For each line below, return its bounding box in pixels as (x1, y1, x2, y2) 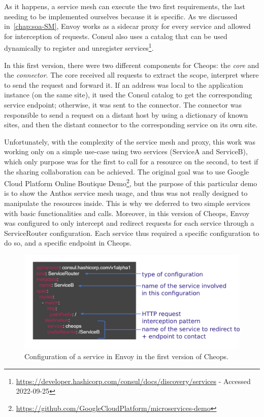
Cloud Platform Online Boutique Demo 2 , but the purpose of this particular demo (4, 177, 257, 188)
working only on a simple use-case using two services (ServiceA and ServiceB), (4, 146, 248, 157)
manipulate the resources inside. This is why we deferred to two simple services (4, 198, 250, 208)
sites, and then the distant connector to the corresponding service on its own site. (4, 119, 258, 130)
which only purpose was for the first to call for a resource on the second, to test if (4, 156, 258, 166)
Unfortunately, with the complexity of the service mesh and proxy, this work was (4, 136, 256, 147)
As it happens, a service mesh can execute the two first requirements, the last (4, 1, 246, 11)
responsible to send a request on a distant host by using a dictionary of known (4, 109, 248, 120)
